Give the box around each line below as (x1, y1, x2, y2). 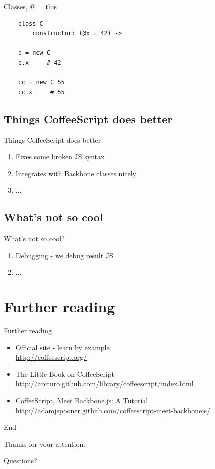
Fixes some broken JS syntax (15, 151, 105, 162)
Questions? (4, 455, 37, 466)
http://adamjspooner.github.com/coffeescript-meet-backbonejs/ (15, 405, 211, 415)
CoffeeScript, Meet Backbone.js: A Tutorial (15, 395, 148, 405)
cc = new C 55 (18, 79, 65, 86)
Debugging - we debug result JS (15, 250, 113, 260)
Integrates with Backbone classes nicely (15, 168, 137, 178)
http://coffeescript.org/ (15, 352, 87, 362)
